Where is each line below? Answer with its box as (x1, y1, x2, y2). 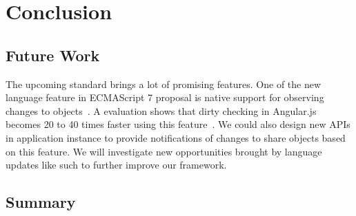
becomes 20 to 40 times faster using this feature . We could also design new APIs (6, 117, 350, 131)
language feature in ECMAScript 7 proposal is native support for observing (6, 90, 324, 105)
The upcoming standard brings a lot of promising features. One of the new (6, 76, 322, 91)
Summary (6, 191, 76, 213)
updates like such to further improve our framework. (6, 158, 227, 172)
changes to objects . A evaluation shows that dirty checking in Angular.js (6, 103, 317, 118)
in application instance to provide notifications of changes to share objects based (6, 130, 346, 144)
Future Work (6, 44, 100, 65)
